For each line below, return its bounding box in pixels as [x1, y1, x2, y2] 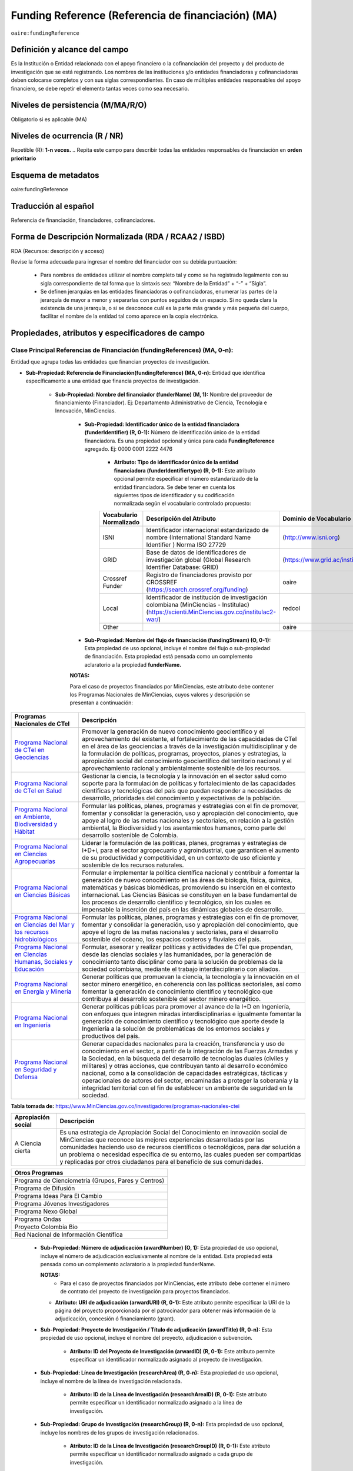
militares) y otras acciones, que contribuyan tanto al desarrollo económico [81, 1061, 288, 1070]
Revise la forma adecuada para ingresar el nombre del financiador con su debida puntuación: [11, 258, 237, 265]
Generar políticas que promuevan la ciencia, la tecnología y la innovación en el [81, 973, 299, 981]
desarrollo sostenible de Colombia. [81, 831, 179, 839]
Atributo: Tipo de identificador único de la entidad [114, 459, 239, 466]
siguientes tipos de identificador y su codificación [114, 491, 235, 498]
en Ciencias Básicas [14, 890, 71, 898]
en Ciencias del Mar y [14, 920, 75, 928]
